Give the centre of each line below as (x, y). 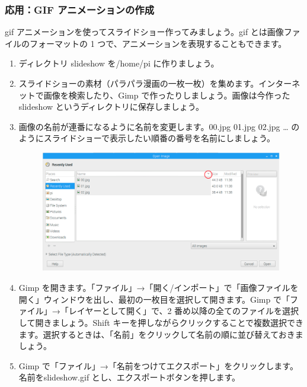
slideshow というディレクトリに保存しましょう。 (111, 107)
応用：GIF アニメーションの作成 (80, 9)
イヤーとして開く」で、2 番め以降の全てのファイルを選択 (188, 311)
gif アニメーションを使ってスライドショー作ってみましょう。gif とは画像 (144, 32)
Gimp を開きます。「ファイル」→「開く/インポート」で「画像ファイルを (159, 288)
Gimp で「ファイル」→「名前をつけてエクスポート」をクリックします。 (158, 365)
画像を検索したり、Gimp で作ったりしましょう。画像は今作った (167, 95)
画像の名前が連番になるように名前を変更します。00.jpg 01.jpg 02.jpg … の (159, 126)
